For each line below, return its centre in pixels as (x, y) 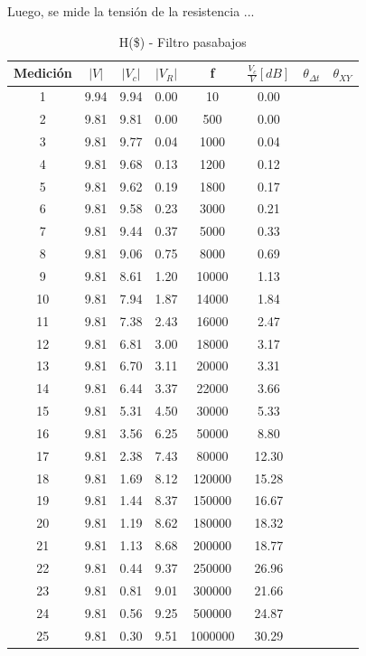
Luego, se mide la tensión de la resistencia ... (131, 11)
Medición (43, 73)
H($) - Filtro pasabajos (183, 41)
